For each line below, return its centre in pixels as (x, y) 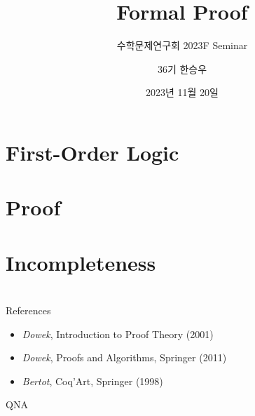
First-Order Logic (92, 152)
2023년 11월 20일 (182, 92)
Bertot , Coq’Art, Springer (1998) (92, 381)
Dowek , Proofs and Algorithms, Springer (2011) (124, 357)
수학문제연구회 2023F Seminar (182, 45)
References (28, 310)
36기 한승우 (182, 68)
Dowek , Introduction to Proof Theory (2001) (118, 334)
